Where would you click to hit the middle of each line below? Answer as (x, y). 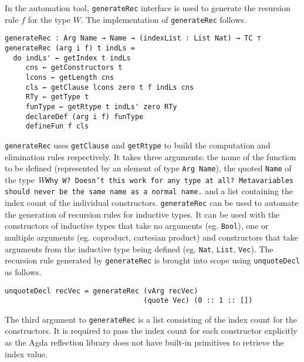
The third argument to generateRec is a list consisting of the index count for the (151, 319)
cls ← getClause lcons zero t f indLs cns (110, 87)
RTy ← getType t (57, 97)
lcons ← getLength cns (70, 77)
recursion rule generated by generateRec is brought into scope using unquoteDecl (152, 260)
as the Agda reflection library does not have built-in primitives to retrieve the (144, 342)
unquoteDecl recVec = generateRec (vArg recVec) (102, 291)
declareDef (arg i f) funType (85, 116)
